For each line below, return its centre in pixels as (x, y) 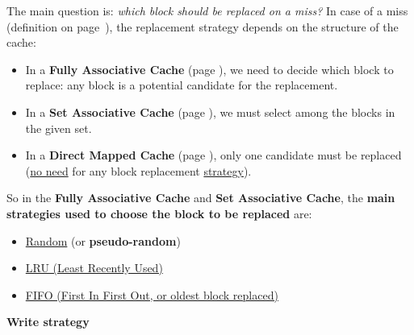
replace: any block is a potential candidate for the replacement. (182, 85)
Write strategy (48, 322)
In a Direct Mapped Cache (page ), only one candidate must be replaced (213, 155)
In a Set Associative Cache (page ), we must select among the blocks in (210, 112)
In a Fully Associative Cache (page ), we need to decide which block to (209, 69)
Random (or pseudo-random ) (103, 240)
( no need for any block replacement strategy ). (138, 170)
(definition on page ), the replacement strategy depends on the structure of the (203, 26)
